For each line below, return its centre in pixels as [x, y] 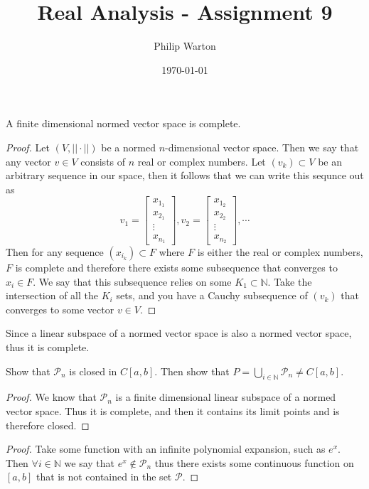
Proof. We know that [51, 397]
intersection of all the [52, 295]
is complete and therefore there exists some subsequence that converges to [176, 267]
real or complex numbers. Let [202, 161]
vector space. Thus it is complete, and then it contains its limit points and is [173, 410]
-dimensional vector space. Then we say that [262, 147]
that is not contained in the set [104, 477]
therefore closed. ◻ [48, 425]
